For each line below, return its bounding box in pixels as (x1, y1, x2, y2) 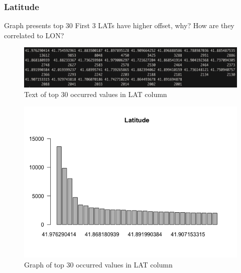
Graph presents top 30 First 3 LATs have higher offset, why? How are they (4, 20, 234, 31)
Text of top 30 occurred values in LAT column (24, 89, 167, 100)
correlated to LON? (4, 30, 64, 40)
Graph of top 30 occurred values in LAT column (24, 259, 173, 269)
